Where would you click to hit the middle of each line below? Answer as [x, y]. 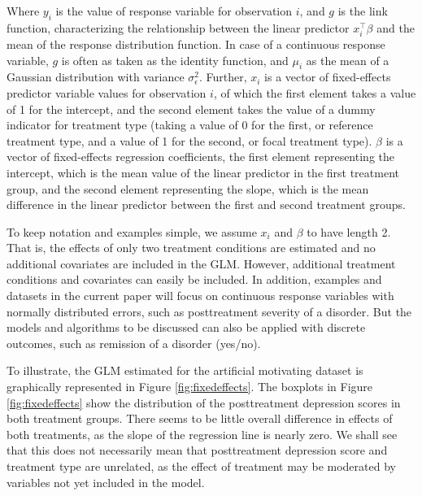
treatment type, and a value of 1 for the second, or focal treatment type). [189, 140]
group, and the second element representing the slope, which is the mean [188, 188]
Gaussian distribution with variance [96, 77]
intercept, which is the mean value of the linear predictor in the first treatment [203, 172]
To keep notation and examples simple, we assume [132, 231]
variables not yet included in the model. [106, 482]
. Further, [223, 77]
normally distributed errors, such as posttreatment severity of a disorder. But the [209, 311]
